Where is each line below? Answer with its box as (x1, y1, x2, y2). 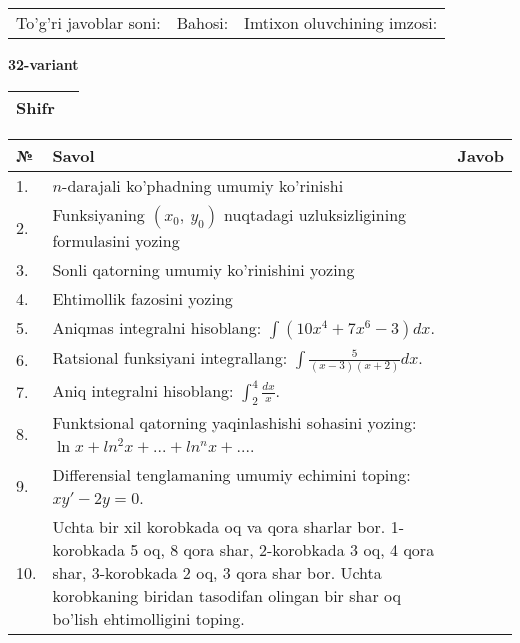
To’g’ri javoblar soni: (16, 11, 161, 34)
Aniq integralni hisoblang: (52, 378, 234, 402)
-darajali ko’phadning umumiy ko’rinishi (62, 173, 344, 197)
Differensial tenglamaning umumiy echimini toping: (52, 462, 411, 486)
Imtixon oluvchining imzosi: (244, 11, 438, 34)
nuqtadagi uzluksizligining (224, 202, 407, 226)
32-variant (8, 54, 79, 74)
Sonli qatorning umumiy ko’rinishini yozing (52, 257, 355, 281)
